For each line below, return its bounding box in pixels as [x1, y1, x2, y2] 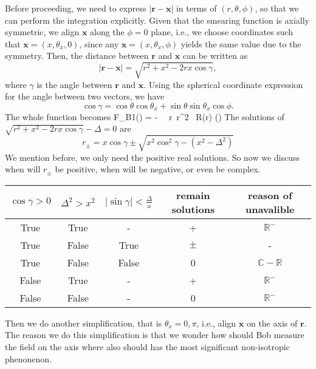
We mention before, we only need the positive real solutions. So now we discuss [5, 151, 300, 163]
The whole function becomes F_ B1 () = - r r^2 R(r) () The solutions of [5, 110, 284, 123]
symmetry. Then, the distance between [5, 49, 149, 62]
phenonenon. [5, 352, 52, 365]
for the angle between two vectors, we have [5, 90, 165, 103]
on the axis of [246, 316, 298, 329]
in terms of [176, 2, 217, 14]
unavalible [245, 201, 295, 216]
